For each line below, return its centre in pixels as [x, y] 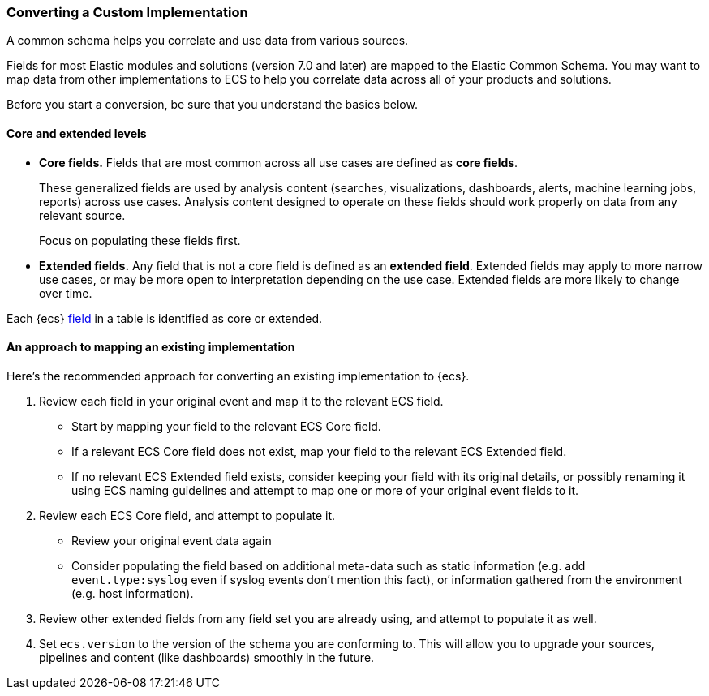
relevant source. [82, 215]
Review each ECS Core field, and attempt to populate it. [187, 515]
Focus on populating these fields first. [140, 240]
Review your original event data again [172, 540]
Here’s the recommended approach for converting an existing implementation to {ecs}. [238, 376]
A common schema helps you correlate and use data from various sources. [208, 41]
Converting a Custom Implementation [127, 12]
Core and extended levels [77, 133]
